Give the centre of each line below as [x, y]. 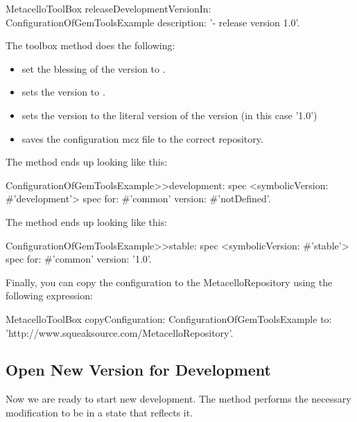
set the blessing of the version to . [94, 68]
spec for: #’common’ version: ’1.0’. [79, 259]
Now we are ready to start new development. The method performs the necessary [178, 399]
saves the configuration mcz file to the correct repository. [142, 138]
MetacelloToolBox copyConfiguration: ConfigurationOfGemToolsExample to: [169, 318]
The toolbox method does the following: [90, 45]
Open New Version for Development [138, 370]
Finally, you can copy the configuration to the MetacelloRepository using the [169, 282]
